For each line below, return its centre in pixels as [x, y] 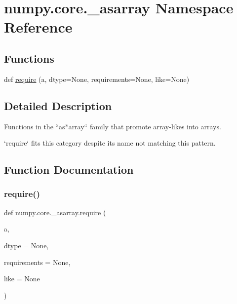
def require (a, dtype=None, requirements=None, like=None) [97, 79]
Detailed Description [58, 105]
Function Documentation [69, 170]
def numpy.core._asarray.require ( [55, 212]
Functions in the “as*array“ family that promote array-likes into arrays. [113, 126]
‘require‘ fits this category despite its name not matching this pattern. [110, 143]
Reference [38, 27]
